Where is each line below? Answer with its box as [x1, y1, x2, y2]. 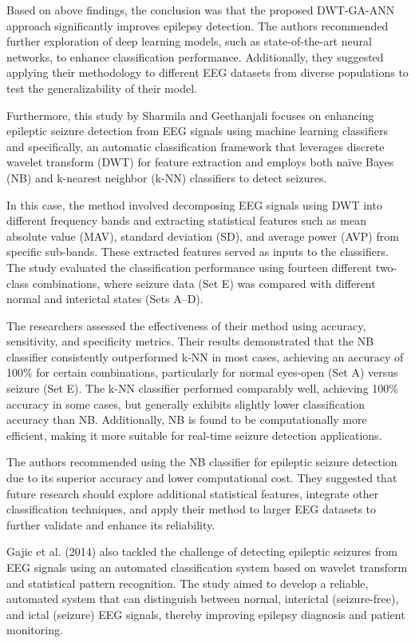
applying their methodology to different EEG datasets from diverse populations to [6, 64, 409, 81]
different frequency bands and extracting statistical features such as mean [6, 212, 366, 229]
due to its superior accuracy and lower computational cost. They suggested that [6, 469, 397, 486]
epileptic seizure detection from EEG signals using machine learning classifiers [6, 122, 388, 139]
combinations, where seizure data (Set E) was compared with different [32, 274, 376, 291]
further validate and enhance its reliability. [6, 516, 215, 533]
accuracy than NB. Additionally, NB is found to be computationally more [6, 411, 367, 428]
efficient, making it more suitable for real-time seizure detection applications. [6, 426, 382, 443]
